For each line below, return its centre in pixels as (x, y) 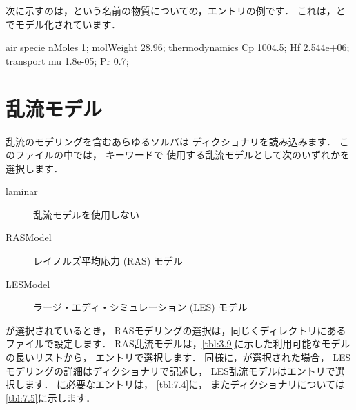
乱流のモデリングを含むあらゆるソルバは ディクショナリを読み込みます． (171, 141)
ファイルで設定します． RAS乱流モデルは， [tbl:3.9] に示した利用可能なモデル (178, 344)
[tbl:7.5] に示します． (51, 397)
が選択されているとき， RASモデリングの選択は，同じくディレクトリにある (176, 330)
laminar (22, 191)
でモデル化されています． (63, 24)
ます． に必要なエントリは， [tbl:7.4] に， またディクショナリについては (185, 384)
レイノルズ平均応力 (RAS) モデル (108, 261)
